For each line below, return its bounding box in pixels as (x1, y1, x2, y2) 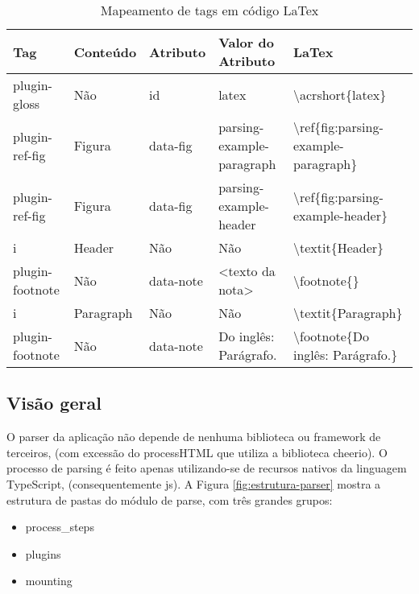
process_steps (25, 518, 94, 535)
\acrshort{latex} (293, 85, 387, 104)
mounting (25, 572, 73, 589)
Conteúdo (73, 42, 137, 61)
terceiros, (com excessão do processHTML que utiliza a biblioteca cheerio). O (6, 443, 388, 460)
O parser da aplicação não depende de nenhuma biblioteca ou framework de (6, 428, 381, 445)
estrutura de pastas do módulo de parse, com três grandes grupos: (6, 491, 333, 508)
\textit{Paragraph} (293, 303, 403, 322)
